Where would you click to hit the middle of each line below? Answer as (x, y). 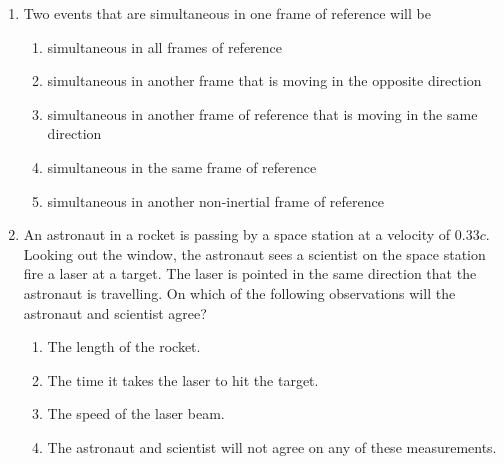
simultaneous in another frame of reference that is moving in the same (262, 113)
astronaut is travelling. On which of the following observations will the (239, 292)
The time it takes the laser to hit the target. (183, 379)
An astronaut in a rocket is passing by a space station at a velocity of (237, 234)
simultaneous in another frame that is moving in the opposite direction (264, 80)
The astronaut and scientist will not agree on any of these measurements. (272, 446)
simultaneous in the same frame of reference (182, 166)
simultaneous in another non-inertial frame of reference (215, 200)
